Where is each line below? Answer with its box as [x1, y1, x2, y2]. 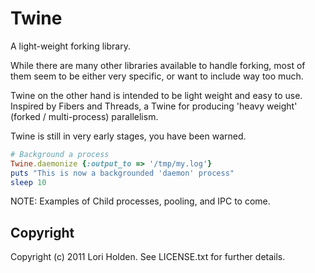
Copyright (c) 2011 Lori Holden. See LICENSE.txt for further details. [10, 251, 286, 263]
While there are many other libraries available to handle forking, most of [10, 59, 306, 71]
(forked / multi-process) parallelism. [10, 110, 159, 122]
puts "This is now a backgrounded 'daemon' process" [10, 168, 235, 178]
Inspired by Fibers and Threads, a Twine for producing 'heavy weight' [10, 100, 298, 112]
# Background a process [10, 149, 110, 159]
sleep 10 [10, 177, 47, 187]
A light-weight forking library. [10, 40, 131, 52]
